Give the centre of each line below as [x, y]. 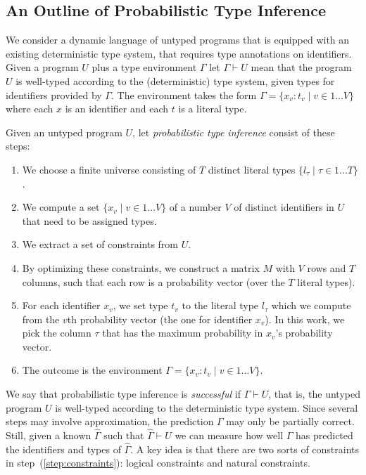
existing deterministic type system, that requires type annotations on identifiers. [179, 53]
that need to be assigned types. [89, 220]
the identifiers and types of [63, 449]
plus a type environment [144, 67]
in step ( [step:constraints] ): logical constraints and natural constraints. [158, 463]
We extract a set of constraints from [100, 244]
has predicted [324, 435]
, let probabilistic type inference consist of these [234, 132]
